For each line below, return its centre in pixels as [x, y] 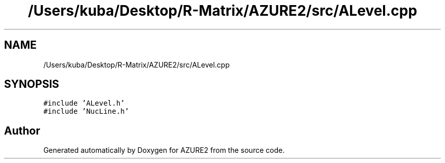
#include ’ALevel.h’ [84, 103]
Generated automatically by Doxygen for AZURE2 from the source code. [164, 150]
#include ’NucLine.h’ [86, 111]
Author [22, 131]
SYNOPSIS [32, 84]
